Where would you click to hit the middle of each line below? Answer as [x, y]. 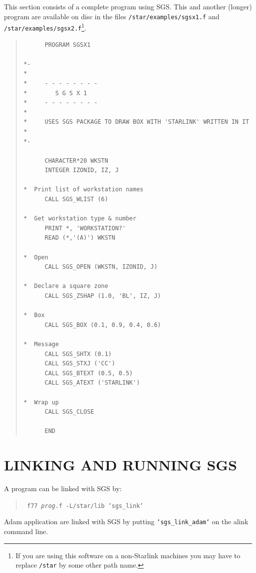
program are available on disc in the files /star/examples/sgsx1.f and [112, 16]
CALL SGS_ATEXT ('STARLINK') [92, 383]
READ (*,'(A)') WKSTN [80, 238]
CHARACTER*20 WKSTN [76, 161]
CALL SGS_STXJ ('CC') [80, 364]
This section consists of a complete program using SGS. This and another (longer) [128, 6]
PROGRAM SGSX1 [67, 45]
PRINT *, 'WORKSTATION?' [85, 228]
